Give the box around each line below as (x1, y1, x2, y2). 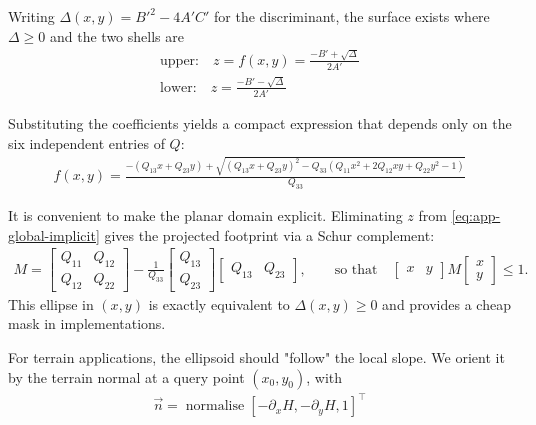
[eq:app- (451, 204, 501, 225)
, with (306, 366, 343, 387)
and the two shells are (49, 25, 184, 46)
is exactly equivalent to (148, 293, 290, 314)
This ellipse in (8, 293, 94, 314)
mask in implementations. (8, 313, 166, 334)
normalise (185, 399, 245, 414)
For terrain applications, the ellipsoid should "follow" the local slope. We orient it (8, 347, 505, 368)
